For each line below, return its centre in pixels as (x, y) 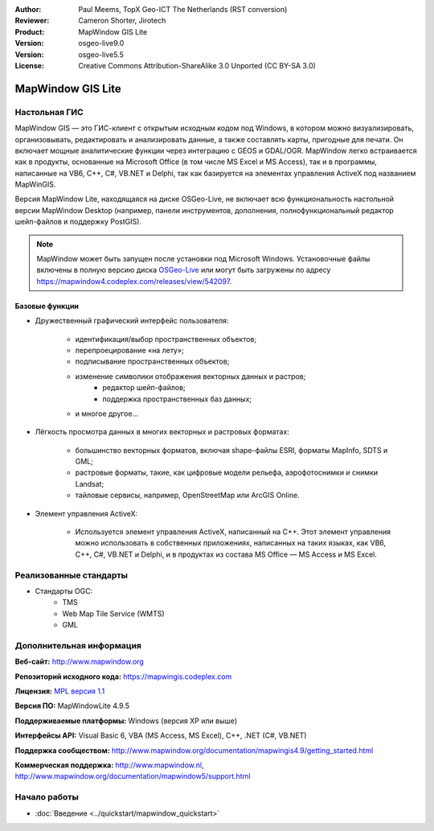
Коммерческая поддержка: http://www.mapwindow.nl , (109, 765)
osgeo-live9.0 (101, 43)
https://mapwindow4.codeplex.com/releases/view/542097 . (134, 281)
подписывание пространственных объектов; (152, 361)
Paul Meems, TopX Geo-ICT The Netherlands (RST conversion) (183, 9)
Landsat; (90, 483)
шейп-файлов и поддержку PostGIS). (78, 222)
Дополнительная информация (78, 645)
